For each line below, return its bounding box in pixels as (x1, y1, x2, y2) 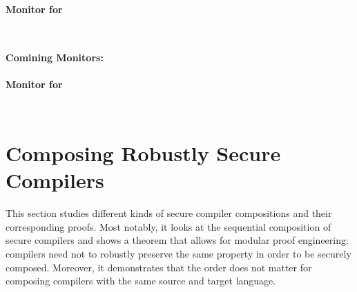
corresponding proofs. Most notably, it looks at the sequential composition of (6, 219, 331, 233)
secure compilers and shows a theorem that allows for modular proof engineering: (6, 233, 349, 247)
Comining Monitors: (6, 50, 104, 64)
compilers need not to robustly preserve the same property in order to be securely (6, 246, 351, 260)
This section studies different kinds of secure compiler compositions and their (6, 206, 332, 220)
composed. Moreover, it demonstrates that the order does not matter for (6, 260, 312, 274)
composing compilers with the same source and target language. (6, 273, 276, 288)
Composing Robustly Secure (6, 139, 281, 167)
